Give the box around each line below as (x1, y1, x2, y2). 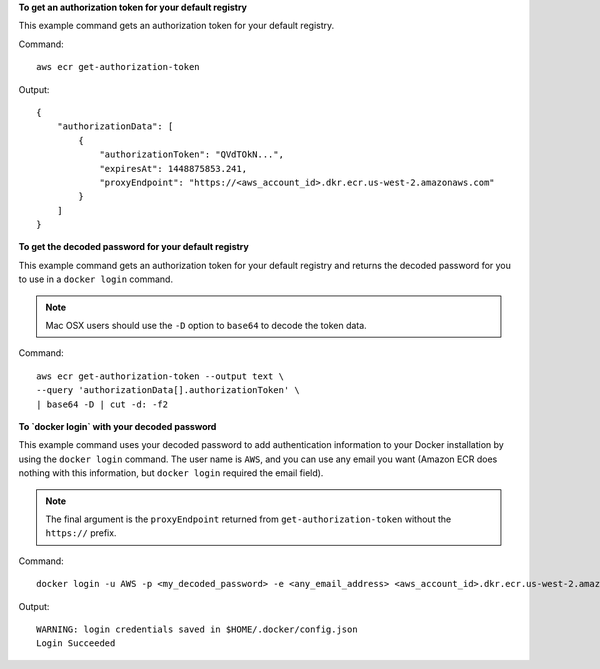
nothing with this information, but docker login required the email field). (18, 467, 324, 479)
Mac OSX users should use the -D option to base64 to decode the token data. (45, 320, 367, 332)
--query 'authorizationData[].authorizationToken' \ (36, 385, 300, 396)
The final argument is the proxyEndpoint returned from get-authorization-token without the (45, 513, 452, 525)
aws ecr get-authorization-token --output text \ (36, 370, 285, 382)
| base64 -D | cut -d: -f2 (36, 398, 169, 410)
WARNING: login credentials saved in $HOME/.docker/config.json (36, 623, 359, 635)
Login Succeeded (36, 638, 116, 649)
